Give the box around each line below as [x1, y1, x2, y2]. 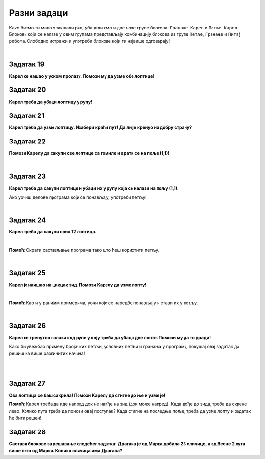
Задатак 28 [9, 428, 46, 436]
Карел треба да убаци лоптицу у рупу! [9, 99, 93, 105]
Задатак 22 [9, 138, 46, 146]
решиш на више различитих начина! [9, 350, 85, 356]
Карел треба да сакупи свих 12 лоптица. [9, 229, 97, 235]
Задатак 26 [9, 322, 46, 330]
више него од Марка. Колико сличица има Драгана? [9, 448, 123, 454]
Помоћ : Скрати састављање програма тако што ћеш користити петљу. [9, 247, 159, 253]
